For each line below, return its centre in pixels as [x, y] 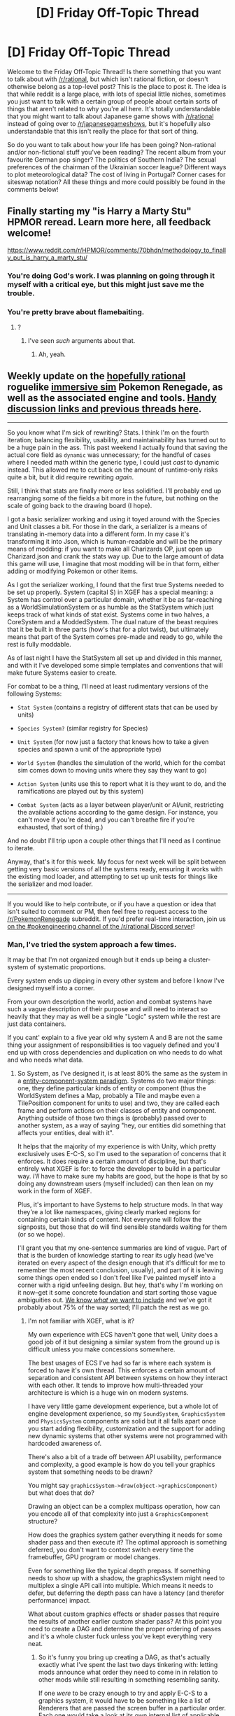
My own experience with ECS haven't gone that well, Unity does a [123, 1335]
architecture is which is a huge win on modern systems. [108, 1393]
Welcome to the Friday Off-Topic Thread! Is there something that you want [114, 71]
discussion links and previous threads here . [105, 409]
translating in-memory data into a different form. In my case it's [99, 534]
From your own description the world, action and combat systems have [110, 1001]
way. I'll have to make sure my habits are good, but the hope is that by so [122, 1176]
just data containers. [37, 1024]
